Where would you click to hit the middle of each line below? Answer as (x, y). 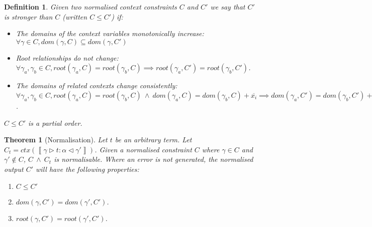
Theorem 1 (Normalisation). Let (56, 140)
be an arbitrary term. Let (153, 140)
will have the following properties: (87, 169)
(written (75, 16)
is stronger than (28, 16)
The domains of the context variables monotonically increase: (110, 33)
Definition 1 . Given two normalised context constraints (90, 7)
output (14, 169)
